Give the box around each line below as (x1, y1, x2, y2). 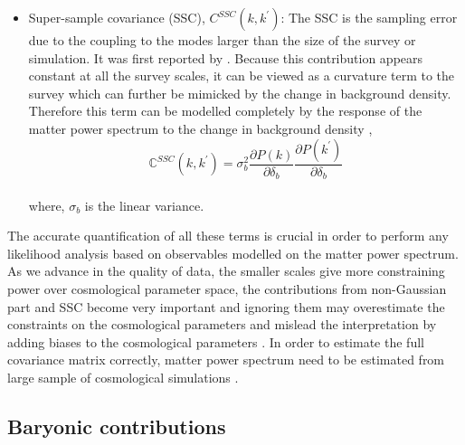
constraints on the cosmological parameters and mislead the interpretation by (7, 315, 437, 334)
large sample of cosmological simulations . (7, 367, 239, 386)
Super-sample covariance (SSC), (28, 8, 205, 26)
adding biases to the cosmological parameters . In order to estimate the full (7, 332, 424, 351)
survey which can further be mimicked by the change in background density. (28, 83, 451, 102)
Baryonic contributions (7, 412, 226, 440)
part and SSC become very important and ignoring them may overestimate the (7, 297, 445, 316)
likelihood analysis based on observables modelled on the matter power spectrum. (7, 243, 459, 262)
